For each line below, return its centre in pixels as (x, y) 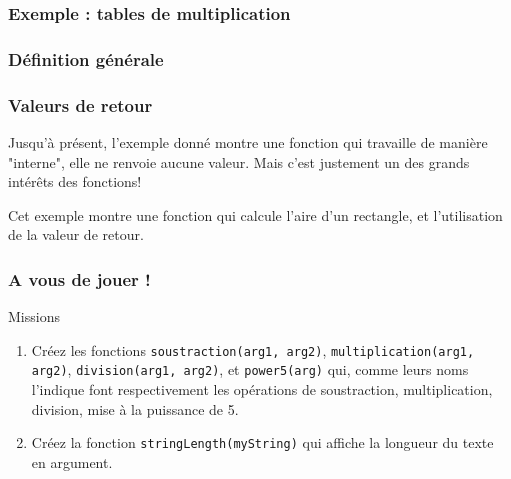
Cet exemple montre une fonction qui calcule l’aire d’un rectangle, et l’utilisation (255, 214)
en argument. (72, 461)
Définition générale (86, 58)
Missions (34, 316)
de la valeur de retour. (76, 234)
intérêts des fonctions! (75, 181)
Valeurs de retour (80, 104)
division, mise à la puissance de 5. (135, 408)
